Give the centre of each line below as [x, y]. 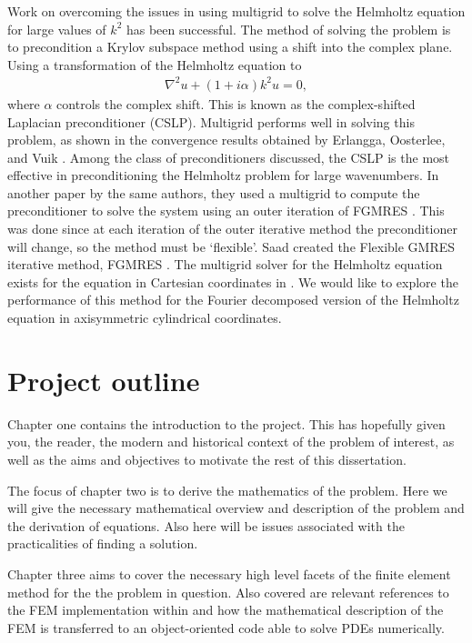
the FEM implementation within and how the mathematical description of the [226, 610]
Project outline [104, 380]
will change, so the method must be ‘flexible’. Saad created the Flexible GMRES [231, 246]
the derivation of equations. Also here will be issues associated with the [206, 525]
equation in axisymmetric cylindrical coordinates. [145, 318]
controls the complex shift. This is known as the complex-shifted [236, 103]
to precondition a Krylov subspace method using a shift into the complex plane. [230, 47]
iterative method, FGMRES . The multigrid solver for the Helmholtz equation [225, 264]
